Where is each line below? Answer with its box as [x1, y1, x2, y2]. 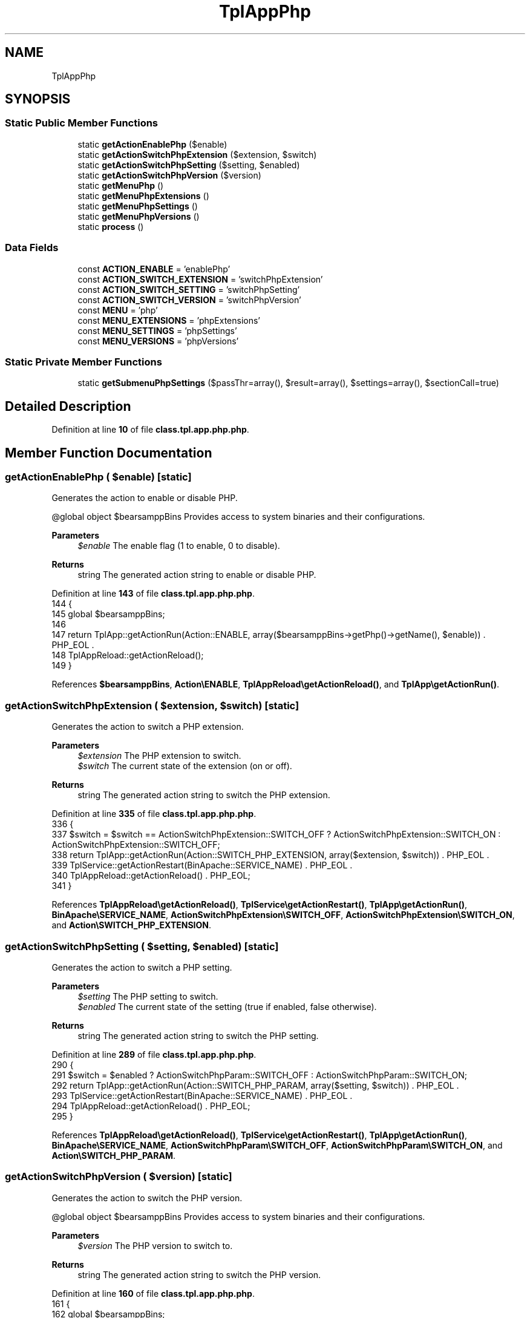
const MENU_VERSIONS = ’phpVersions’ [77, 335, 239, 346]
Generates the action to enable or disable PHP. [51, 493, 238, 503]
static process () [77, 221, 144, 232]
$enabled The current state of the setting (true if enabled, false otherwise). [77, 1001, 377, 1012]
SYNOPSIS [5, 91, 71, 107]
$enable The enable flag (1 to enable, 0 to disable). [77, 540, 280, 551]
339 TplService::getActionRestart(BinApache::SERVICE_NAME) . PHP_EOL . [51, 860, 353, 871]
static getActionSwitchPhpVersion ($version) [77, 169, 261, 180]
